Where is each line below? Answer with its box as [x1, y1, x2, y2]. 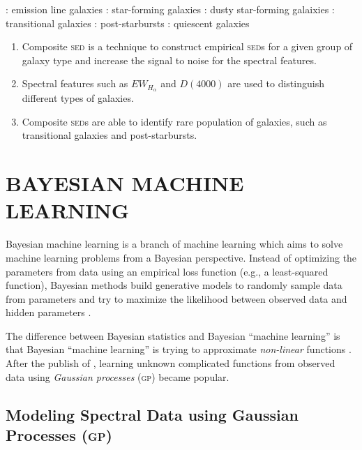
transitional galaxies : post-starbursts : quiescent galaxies [6, 15, 250, 30]
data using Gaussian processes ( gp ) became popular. [6, 369, 229, 384]
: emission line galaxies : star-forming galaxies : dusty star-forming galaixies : [6, 2, 335, 16]
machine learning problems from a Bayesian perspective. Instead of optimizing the [6, 250, 357, 264]
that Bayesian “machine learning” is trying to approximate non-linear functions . [6, 342, 352, 357]
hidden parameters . [6, 305, 91, 320]
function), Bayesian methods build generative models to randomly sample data [6, 278, 342, 292]
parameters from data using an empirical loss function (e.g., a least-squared [6, 264, 329, 278]
